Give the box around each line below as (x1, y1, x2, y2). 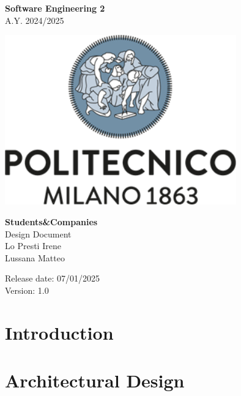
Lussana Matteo (5, 251, 65, 264)
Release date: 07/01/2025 (5, 272, 100, 285)
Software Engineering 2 (5, 2, 105, 14)
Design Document (5, 227, 72, 240)
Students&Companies (5, 215, 98, 228)
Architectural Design (5, 368, 185, 393)
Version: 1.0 (5, 283, 49, 296)
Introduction (5, 319, 114, 345)
